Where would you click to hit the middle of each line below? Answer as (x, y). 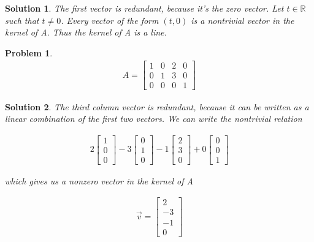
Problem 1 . (29, 52)
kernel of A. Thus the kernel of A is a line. (86, 32)
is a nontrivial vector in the (243, 20)
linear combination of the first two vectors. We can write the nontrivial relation (154, 119)
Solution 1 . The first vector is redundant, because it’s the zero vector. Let (144, 8)
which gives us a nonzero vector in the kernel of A (99, 180)
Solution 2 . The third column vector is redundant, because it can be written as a (157, 106)
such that (22, 20)
